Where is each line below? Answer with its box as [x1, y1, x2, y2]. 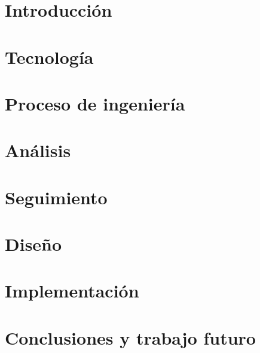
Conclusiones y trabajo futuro [5, 325, 256, 349]
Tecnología [5, 44, 94, 69]
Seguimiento [5, 185, 108, 209]
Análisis [5, 138, 71, 162]
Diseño [5, 232, 62, 256]
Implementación [5, 278, 139, 303]
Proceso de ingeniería [5, 91, 185, 115]
